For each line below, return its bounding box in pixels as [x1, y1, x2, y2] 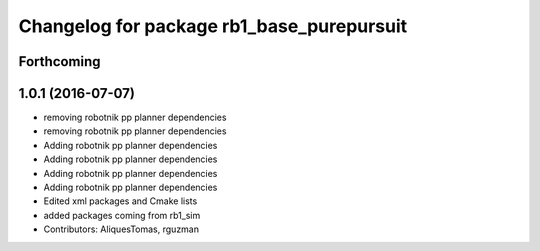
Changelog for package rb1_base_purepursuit [18, 15, 408, 37]
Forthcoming [18, 53, 101, 70]
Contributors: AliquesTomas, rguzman [43, 223, 200, 235]
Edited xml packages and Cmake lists [43, 195, 198, 207]
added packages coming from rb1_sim [43, 209, 201, 221]
